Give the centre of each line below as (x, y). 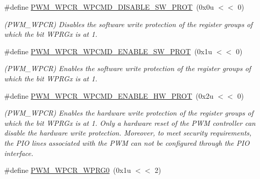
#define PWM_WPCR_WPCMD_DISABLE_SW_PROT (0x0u (109, 7)
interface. (19, 153)
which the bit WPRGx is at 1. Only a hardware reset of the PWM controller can (130, 122)
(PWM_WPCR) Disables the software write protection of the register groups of (128, 24)
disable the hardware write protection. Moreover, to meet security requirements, (128, 133)
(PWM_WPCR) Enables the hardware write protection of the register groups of (129, 113)
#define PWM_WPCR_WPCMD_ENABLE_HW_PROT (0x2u (109, 95)
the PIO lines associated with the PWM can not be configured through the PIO (127, 142)
